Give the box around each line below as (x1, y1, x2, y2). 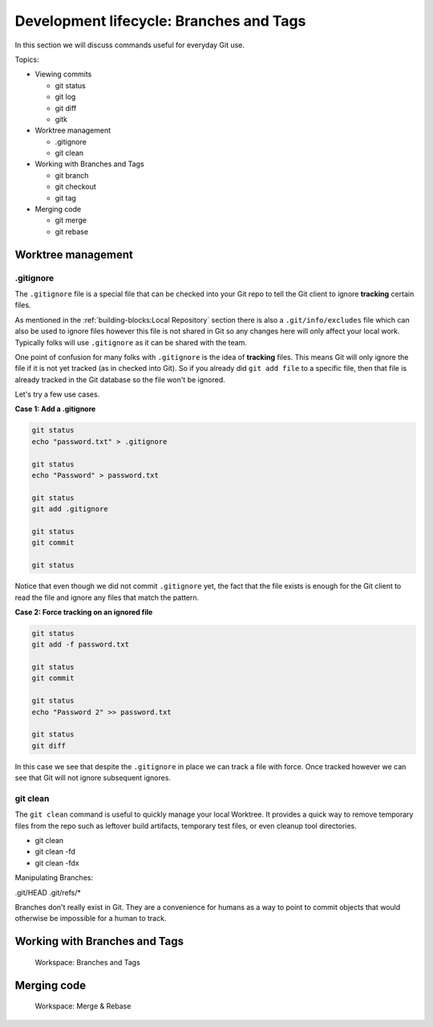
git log (55, 92, 76, 102)
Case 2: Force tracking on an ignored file (14, 607, 153, 617)
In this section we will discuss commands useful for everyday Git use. (14, 40, 245, 50)
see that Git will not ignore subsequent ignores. (14, 773, 172, 783)
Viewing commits (34, 69, 92, 79)
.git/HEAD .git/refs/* (14, 887, 82, 897)
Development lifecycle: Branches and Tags (14, 12, 306, 30)
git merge (55, 215, 87, 225)
